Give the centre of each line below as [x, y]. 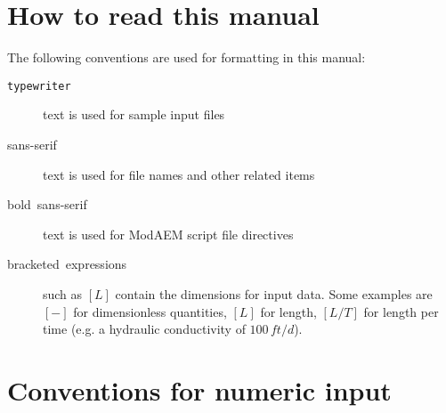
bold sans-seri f [47, 204]
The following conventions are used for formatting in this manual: [187, 57]
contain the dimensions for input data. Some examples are [274, 293]
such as [63, 293]
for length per [401, 311]
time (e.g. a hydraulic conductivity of [144, 329]
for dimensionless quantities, [150, 311]
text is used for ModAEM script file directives [168, 234]
